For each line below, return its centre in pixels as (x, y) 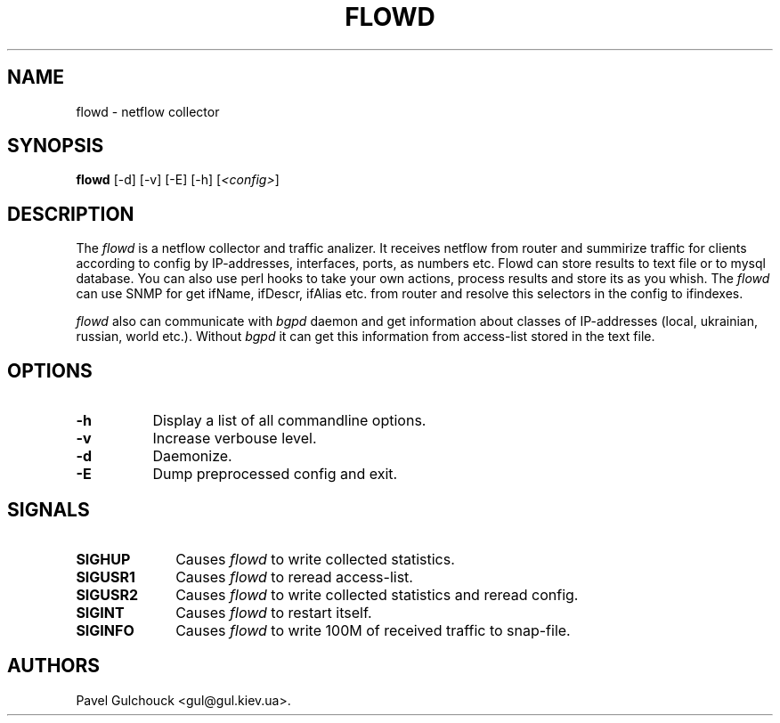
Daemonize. (192, 456)
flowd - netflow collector (148, 111)
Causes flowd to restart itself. (274, 612)
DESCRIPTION (71, 214)
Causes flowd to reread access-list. (294, 577)
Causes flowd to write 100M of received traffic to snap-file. (373, 630)
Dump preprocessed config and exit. (275, 474)
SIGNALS (49, 509)
